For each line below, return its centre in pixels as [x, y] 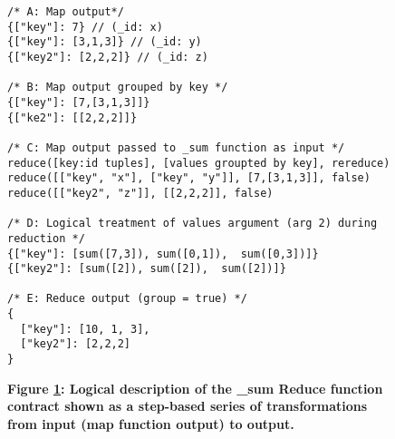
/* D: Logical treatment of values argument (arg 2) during [193, 224]
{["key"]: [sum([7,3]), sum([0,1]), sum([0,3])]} [163, 254]
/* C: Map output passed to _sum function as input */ [176, 147]
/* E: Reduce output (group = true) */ [127, 299]
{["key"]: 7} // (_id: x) [85, 27]
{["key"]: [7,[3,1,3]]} [79, 102]
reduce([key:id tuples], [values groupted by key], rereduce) [199, 163]
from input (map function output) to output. [151, 423]
